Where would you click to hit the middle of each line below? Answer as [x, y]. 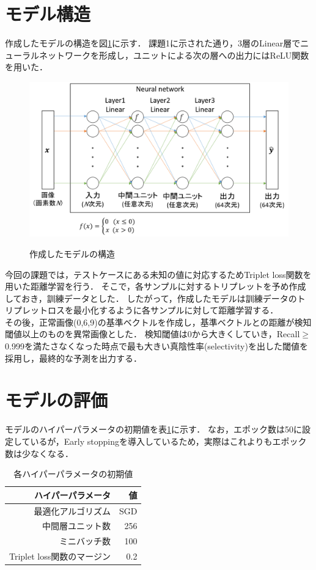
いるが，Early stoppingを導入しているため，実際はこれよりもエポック [168, 441]
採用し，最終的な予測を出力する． [73, 358]
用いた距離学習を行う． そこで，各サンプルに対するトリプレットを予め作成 [156, 286]
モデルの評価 [57, 400]
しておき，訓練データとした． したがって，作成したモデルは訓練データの [151, 298]
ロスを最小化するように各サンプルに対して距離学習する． [163, 310]
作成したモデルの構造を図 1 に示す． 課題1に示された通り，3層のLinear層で [153, 43]
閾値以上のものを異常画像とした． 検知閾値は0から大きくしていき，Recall [152, 334]
